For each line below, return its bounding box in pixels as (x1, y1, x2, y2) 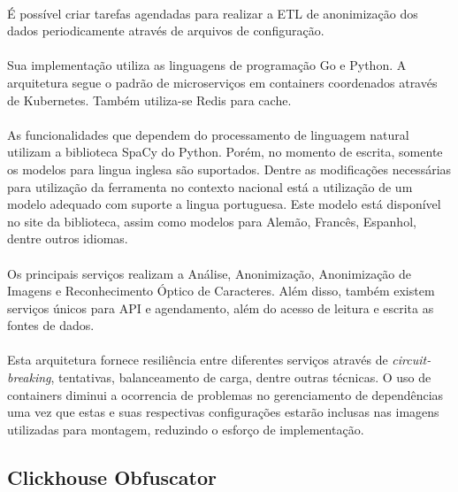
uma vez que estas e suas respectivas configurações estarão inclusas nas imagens (7, 403, 439, 421)
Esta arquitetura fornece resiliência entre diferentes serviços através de (7, 350, 388, 369)
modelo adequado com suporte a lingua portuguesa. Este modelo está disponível (7, 195, 441, 213)
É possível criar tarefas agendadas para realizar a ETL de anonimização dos (7, 4, 418, 22)
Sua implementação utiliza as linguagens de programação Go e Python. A (7, 56, 407, 74)
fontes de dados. (7, 316, 95, 334)
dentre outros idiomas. (7, 229, 128, 248)
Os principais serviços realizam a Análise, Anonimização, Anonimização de (7, 264, 412, 282)
